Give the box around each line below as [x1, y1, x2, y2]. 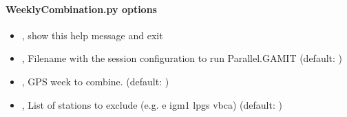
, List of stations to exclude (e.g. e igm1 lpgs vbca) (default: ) [21, 97, 282, 111]
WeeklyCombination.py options [6, 1, 157, 16]
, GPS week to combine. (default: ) [21, 74, 169, 88]
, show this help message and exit [21, 28, 163, 42]
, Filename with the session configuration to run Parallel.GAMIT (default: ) [21, 51, 343, 65]
